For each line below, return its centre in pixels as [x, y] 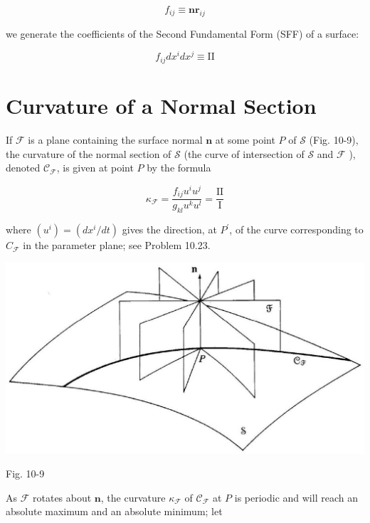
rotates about [62, 497]
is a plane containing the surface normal [115, 140]
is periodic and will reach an [296, 497]
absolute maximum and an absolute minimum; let [114, 511]
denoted [23, 168]
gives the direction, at [169, 229]
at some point [245, 140]
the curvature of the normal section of [89, 153]
